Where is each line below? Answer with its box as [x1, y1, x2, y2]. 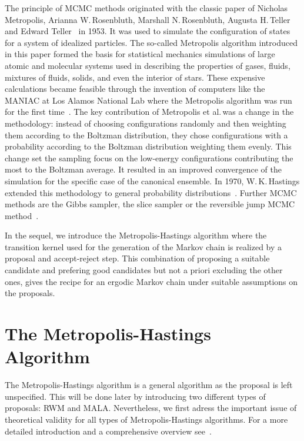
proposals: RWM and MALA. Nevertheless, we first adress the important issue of [5, 402, 297, 414]
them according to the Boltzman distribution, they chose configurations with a [5, 128, 288, 141]
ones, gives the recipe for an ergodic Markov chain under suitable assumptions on [5, 275, 298, 287]
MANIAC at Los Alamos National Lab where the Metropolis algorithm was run [5, 94, 292, 106]
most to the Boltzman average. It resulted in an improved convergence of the [5, 163, 282, 175]
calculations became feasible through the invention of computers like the [5, 82, 265, 95]
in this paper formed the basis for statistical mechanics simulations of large [5, 48, 275, 60]
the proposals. [5, 287, 55, 299]
